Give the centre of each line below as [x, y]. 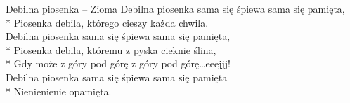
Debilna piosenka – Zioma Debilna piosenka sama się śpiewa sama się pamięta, [175, 8]
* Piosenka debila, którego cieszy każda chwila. [107, 22]
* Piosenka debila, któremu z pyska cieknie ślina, [111, 49]
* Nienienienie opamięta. [59, 91]
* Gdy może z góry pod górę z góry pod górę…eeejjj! [118, 63]
